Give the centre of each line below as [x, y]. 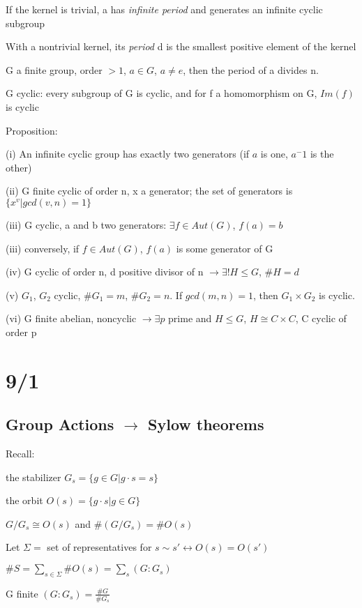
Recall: [20, 454]
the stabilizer [33, 477]
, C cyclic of [321, 318]
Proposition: [32, 130]
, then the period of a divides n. [251, 69]
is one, [274, 154]
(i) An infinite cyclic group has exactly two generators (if [128, 154]
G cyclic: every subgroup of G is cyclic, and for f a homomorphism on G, [161, 93]
